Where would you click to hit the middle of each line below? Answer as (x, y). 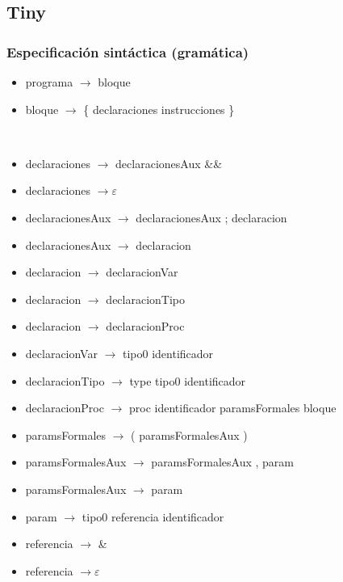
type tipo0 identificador (188, 380)
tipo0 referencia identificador (153, 516)
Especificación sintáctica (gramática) (128, 51)
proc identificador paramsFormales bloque (232, 408)
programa (49, 82)
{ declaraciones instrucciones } (159, 109)
